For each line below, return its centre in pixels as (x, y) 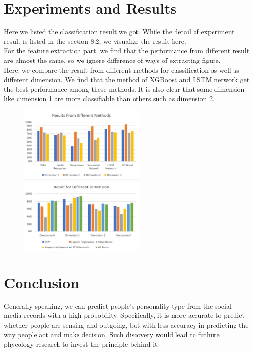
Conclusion (42, 282)
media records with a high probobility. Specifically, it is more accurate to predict (124, 315)
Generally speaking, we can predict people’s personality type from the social (118, 305)
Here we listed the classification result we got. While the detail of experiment (119, 31)
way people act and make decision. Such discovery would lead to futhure (112, 334)
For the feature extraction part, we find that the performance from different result (127, 51)
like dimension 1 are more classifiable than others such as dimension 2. (109, 98)
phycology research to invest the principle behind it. (82, 344)
